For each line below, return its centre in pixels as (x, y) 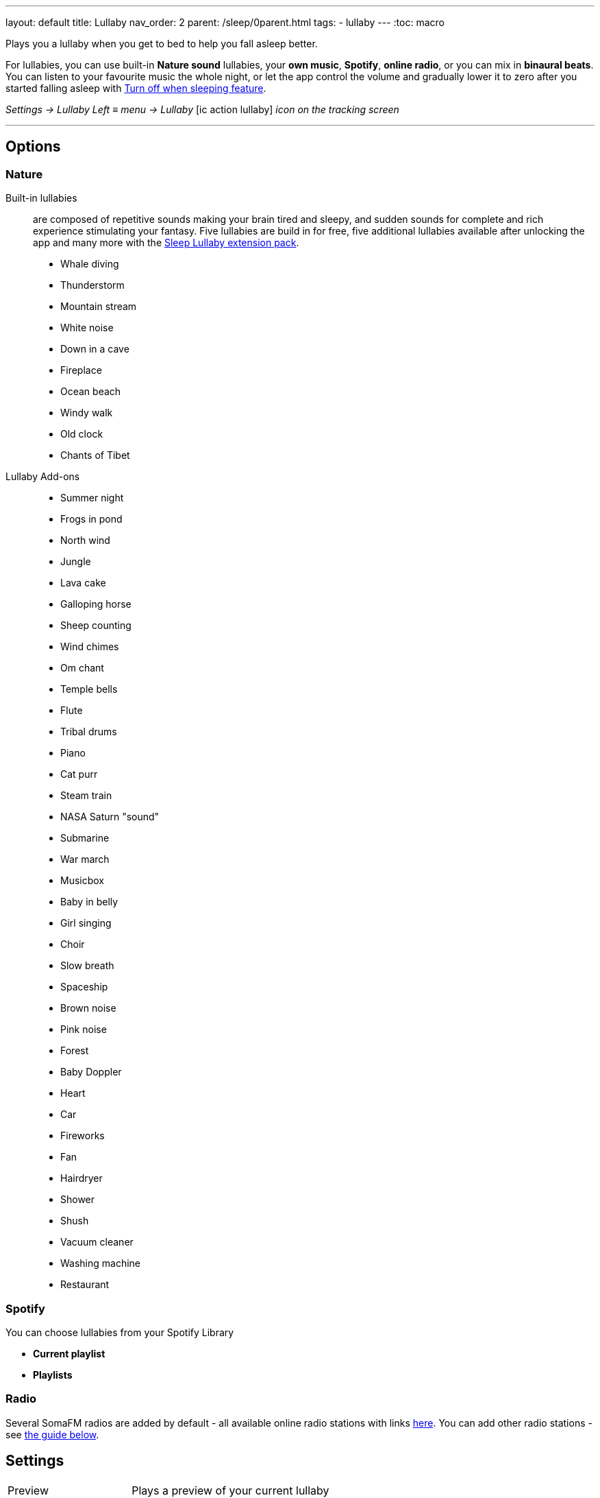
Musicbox (82, 881)
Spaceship (84, 987)
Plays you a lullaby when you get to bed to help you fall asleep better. (162, 44)
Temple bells (89, 689)
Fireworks (83, 1136)
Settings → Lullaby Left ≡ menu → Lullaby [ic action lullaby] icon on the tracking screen (202, 109)
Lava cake (83, 583)
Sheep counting (96, 626)
